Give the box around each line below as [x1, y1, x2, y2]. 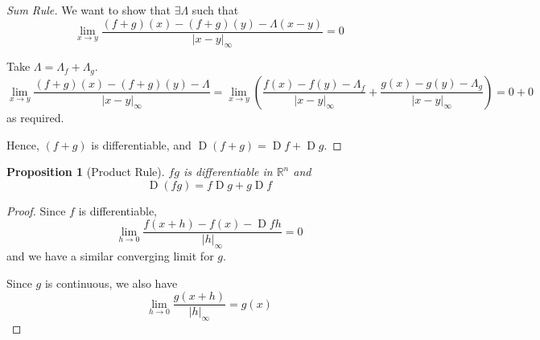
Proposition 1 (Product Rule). [6, 163, 165, 180]
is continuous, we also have [44, 274, 178, 291]
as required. [6, 109, 64, 125]
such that [192, 2, 239, 18]
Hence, [6, 136, 39, 153]
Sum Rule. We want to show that [6, 2, 171, 18]
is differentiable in [183, 163, 273, 180]
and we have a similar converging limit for [6, 248, 214, 264]
